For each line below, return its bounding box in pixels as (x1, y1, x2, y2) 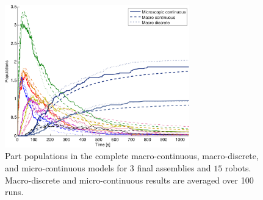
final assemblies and (137, 162, 211, 174)
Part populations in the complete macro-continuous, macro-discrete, (5, 149, 259, 162)
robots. (225, 162, 251, 174)
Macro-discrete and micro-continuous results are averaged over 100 (5, 173, 254, 186)
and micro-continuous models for (5, 162, 128, 174)
